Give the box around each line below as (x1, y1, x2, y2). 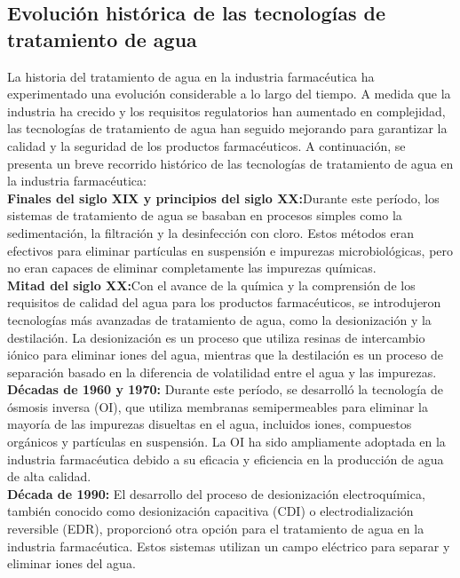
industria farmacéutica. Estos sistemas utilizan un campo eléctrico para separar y (7, 536, 450, 555)
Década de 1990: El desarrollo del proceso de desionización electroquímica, (7, 484, 425, 503)
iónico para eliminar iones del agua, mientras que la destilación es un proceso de (7, 345, 443, 364)
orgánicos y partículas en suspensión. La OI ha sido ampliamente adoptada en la (7, 432, 446, 451)
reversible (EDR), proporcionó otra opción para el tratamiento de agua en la (7, 519, 424, 538)
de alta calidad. (7, 467, 91, 486)
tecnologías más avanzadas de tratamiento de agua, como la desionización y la (7, 310, 432, 329)
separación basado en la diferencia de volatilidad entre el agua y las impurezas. (7, 362, 437, 381)
